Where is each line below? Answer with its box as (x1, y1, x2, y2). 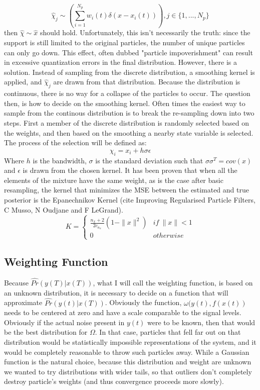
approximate (4, 297, 43, 308)
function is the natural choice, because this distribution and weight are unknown (4, 356, 251, 367)
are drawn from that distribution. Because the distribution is (53, 76, 240, 87)
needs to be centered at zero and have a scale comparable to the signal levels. (4, 307, 241, 318)
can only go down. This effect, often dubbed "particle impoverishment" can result (4, 47, 253, 57)
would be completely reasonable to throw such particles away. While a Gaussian (4, 346, 249, 357)
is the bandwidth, (33, 155, 87, 165)
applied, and (4, 76, 42, 87)
